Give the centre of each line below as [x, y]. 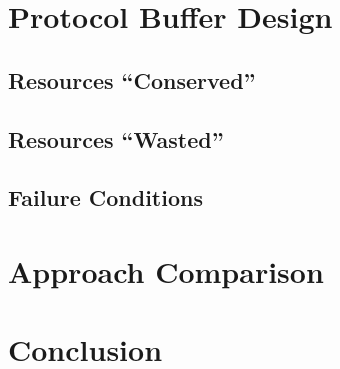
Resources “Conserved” [132, 79]
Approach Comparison [166, 270]
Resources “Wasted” [116, 138]
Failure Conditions [105, 197]
